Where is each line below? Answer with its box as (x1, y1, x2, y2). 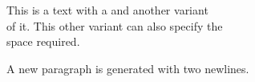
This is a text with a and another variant (6, 2, 208, 18)
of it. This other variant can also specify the (6, 17, 223, 34)
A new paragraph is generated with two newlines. (6, 59, 249, 76)
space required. (6, 33, 80, 50)
